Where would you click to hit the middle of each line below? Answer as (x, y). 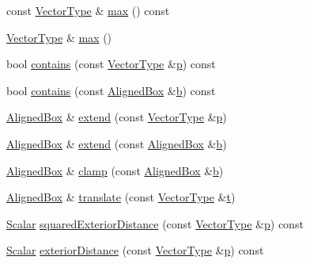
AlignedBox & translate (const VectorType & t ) (121, 197)
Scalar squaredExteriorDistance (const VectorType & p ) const (155, 223)
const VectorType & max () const (88, 10)
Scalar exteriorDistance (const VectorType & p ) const (135, 250)
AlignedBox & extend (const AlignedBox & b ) (117, 143)
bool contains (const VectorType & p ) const (111, 64)
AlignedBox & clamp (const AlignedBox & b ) (115, 170)
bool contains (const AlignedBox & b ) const (111, 90)
